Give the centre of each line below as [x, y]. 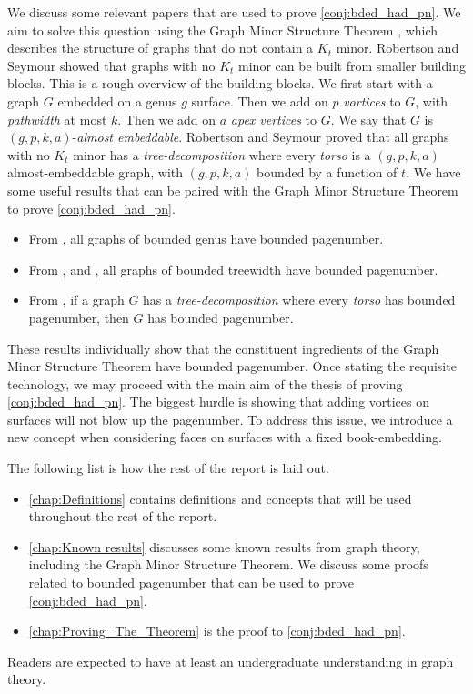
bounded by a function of [327, 172]
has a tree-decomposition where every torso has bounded [299, 300]
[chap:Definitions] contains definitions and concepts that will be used [220, 498]
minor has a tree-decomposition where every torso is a [222, 154]
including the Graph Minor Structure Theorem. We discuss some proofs [228, 564]
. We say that [368, 119]
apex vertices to [274, 119]
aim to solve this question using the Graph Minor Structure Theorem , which [223, 30]
